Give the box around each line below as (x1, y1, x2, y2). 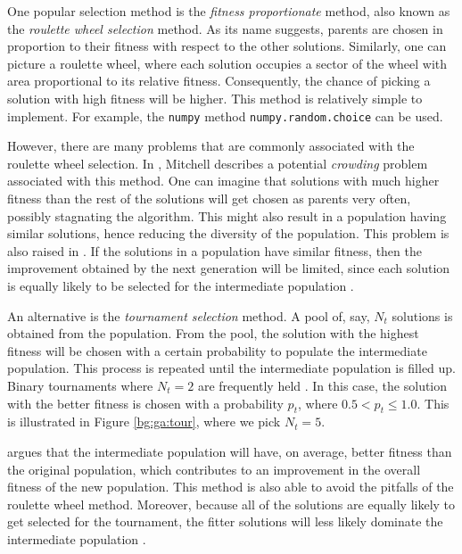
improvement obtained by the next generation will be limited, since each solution (7, 259, 450, 277)
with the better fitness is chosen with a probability (7, 393, 284, 412)
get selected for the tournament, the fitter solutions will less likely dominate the (7, 512, 443, 531)
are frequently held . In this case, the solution (197, 376, 448, 394)
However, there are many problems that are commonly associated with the (7, 136, 415, 155)
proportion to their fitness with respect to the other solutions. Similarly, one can (7, 37, 447, 55)
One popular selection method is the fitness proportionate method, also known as (7, 2, 450, 20)
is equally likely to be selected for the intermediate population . (7, 276, 354, 294)
